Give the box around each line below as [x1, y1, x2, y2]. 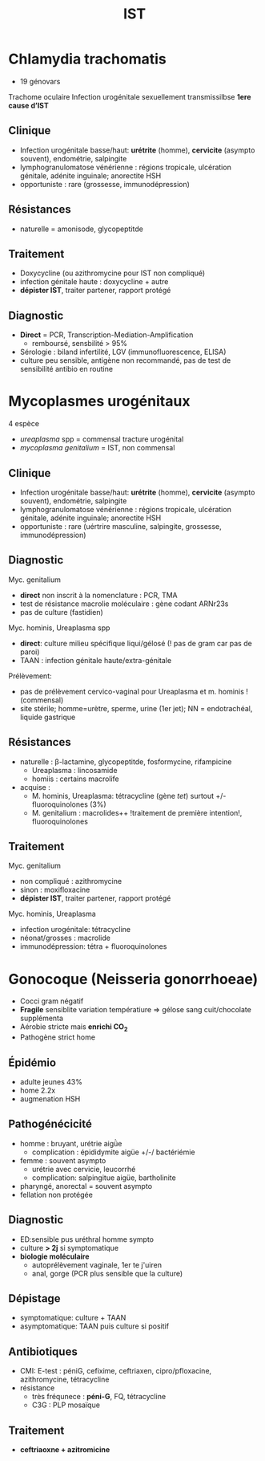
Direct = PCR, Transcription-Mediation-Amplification [19, 330, 194, 340]
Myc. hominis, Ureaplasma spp [8, 623, 110, 633]
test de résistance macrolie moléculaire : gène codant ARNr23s [19, 599, 229, 608]
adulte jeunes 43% [19, 1076, 82, 1086]
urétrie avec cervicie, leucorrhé [31, 1164, 136, 1174]
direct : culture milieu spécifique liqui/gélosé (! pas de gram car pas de [19, 638, 252, 648]
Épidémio [8, 1056, 57, 1069]
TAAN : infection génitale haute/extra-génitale [19, 655, 172, 665]
